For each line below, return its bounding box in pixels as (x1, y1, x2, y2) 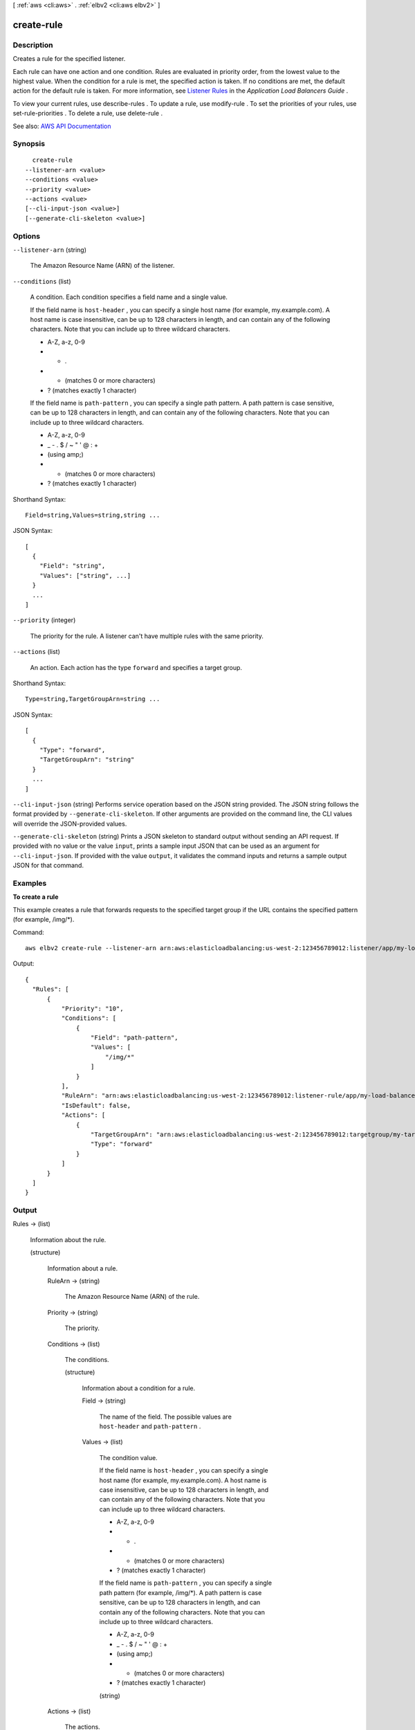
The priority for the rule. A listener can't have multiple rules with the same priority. (30, 632, 264, 640)
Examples (12, 879, 47, 889)
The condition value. (99, 1453, 158, 1462)
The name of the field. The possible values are (99, 1412, 232, 1421)
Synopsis (12, 139, 45, 149)
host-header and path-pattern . (99, 1422, 201, 1430)
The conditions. (64, 1355, 110, 1363)
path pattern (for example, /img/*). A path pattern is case (99, 1588, 262, 1596)
